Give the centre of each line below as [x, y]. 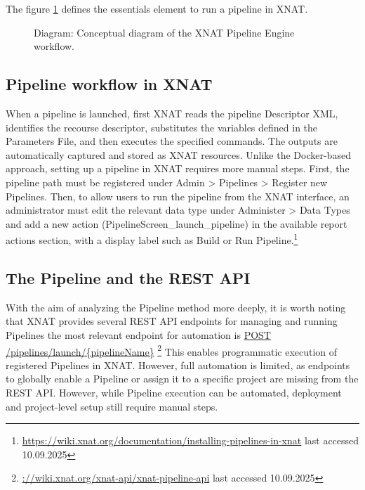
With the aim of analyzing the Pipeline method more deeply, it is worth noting [176, 307]
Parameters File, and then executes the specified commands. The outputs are [172, 141]
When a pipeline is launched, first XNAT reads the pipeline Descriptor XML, [172, 113]
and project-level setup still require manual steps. [112, 406]
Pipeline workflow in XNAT [109, 84]
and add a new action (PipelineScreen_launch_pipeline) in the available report [177, 223]
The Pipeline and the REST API [128, 277]
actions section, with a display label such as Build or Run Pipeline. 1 [152, 239]
